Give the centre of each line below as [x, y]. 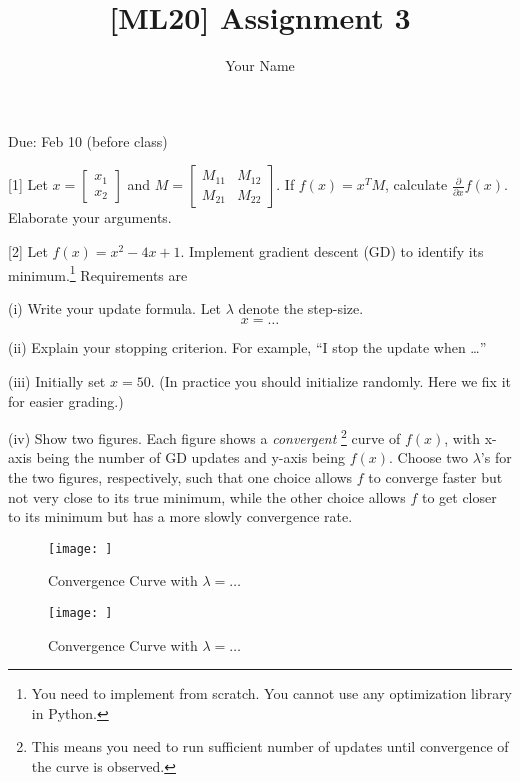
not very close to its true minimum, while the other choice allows [207, 496]
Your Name [260, 65]
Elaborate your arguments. [90, 217]
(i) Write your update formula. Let [115, 307]
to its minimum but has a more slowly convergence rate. [180, 516]
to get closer [459, 496]
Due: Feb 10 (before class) [88, 140]
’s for [496, 457]
